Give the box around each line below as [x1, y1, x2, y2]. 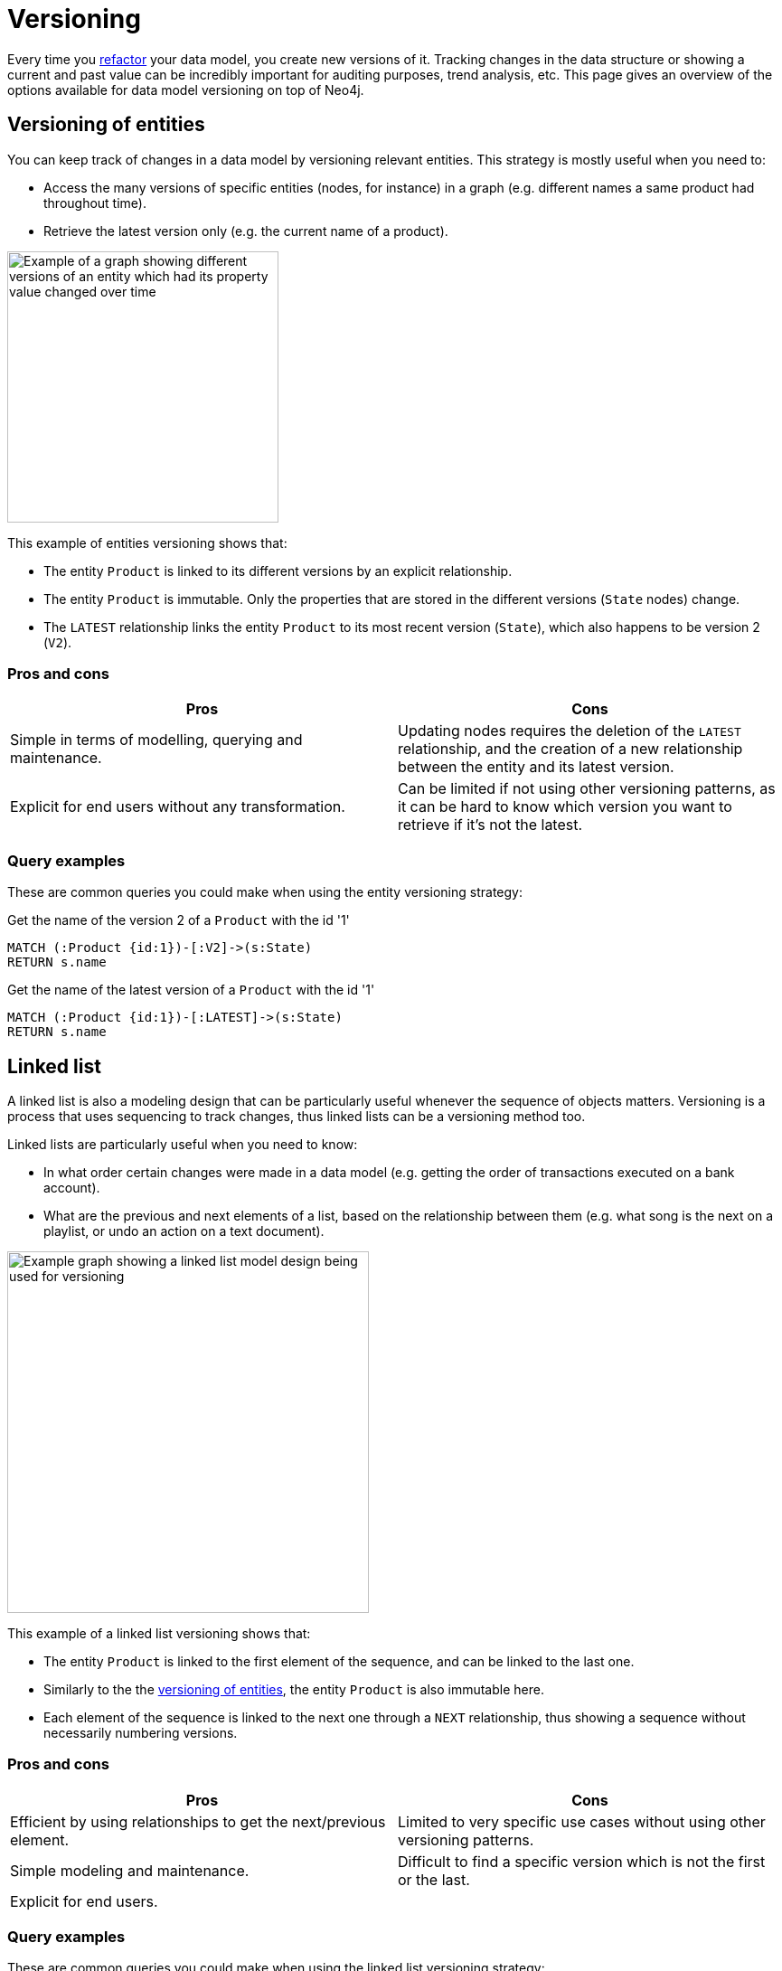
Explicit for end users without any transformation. [10, 797, 345, 816]
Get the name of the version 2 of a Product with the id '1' [7, 912, 350, 929]
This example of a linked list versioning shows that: [7, 1625, 311, 1641]
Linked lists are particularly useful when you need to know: [7, 1136, 358, 1152]
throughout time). [43, 194, 147, 211]
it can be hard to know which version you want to [398, 797, 732, 816]
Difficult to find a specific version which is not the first [398, 1852, 766, 1871]
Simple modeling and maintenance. [10, 1861, 250, 1880]
